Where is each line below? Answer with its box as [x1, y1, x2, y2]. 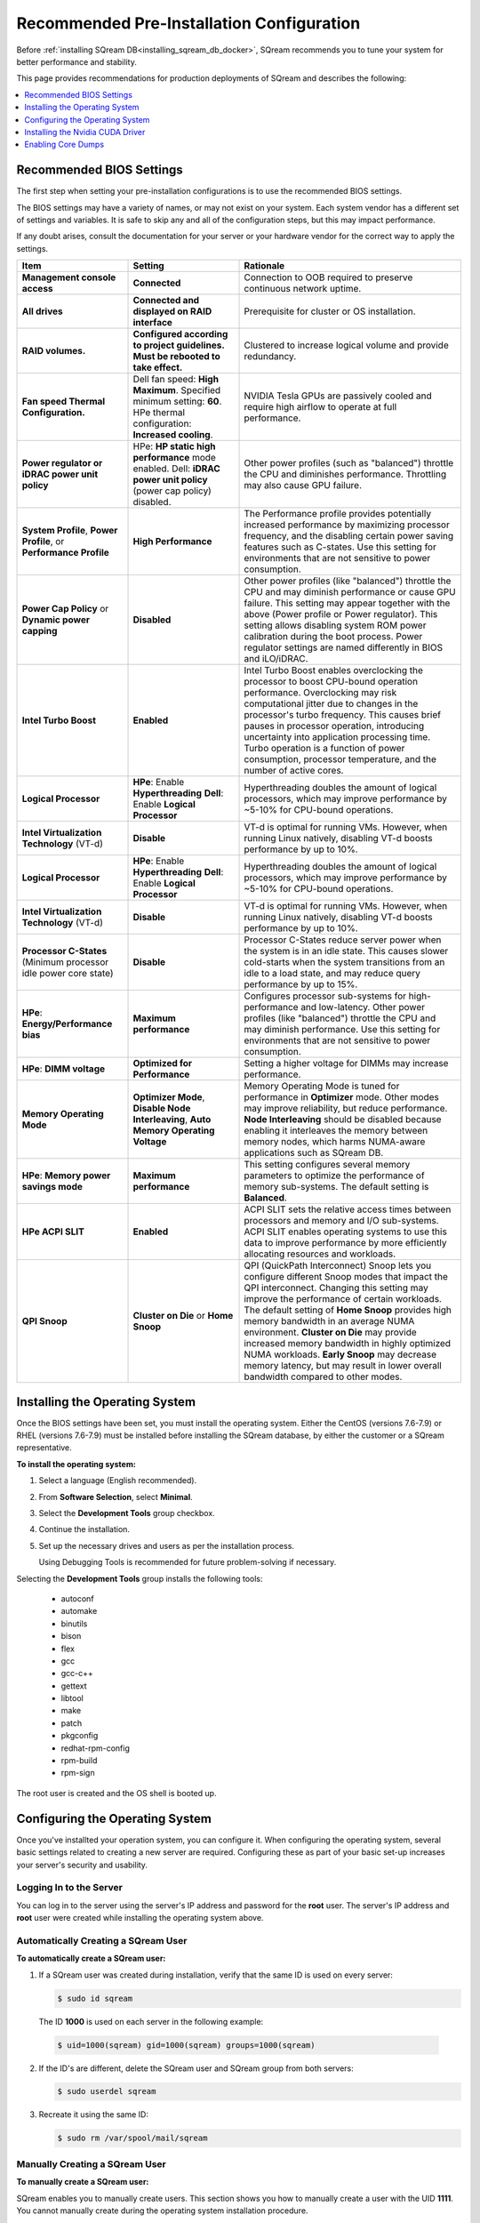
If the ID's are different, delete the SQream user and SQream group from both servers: [38, 2063, 355, 2074]
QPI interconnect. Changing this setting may [244, 1281, 428, 1294]
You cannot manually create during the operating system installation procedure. [16, 2205, 308, 2216]
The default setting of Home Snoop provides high [244, 1304, 452, 1316]
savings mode [21, 1181, 84, 1193]
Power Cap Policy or [21, 603, 109, 615]
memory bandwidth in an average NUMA [244, 1315, 415, 1328]
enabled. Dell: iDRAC [132, 462, 221, 475]
